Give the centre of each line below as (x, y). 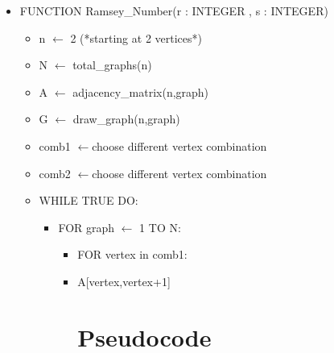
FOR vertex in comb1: (132, 254)
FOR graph (87, 227)
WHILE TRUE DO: (89, 200)
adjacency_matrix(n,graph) (141, 91)
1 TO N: (160, 227)
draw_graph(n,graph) (126, 119)
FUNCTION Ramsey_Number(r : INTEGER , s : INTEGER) (174, 10)
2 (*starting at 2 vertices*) (136, 37)
